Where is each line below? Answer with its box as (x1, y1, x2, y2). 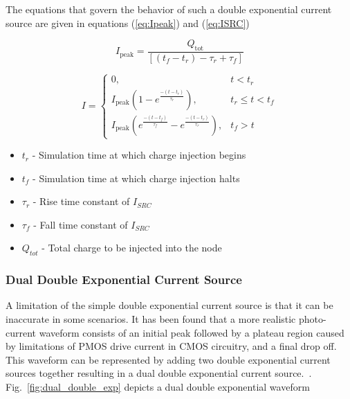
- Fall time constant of (33, 217, 128, 231)
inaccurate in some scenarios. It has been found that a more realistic (6, 312, 296, 326)
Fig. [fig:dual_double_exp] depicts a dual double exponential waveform (6, 380, 310, 394)
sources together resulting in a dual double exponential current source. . (6, 366, 312, 380)
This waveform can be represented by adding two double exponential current (6, 352, 331, 366)
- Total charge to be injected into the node (42, 240, 222, 255)
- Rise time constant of (33, 194, 130, 209)
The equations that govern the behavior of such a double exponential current (6, 2, 332, 16)
